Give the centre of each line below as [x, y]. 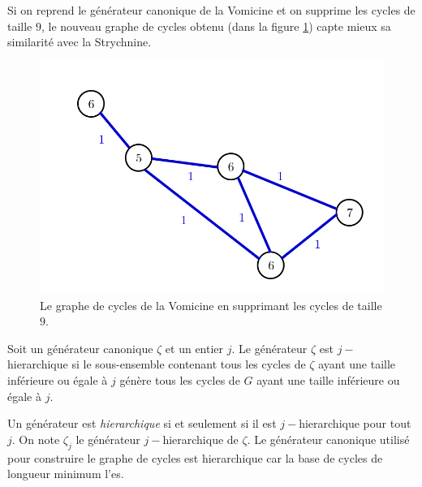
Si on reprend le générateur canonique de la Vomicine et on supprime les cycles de [211, 10]
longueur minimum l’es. [66, 474]
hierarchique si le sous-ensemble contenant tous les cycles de [157, 364]
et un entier [194, 348]
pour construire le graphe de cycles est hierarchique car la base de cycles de [195, 457]
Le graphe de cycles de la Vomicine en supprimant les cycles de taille [211, 305]
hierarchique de [200, 439]
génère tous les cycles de [180, 379]
